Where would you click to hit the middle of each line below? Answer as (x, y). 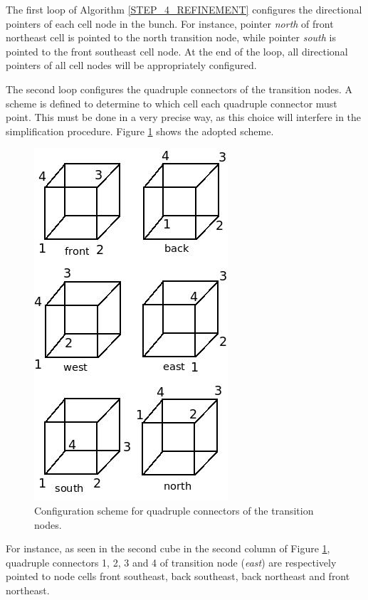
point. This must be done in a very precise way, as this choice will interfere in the (184, 117)
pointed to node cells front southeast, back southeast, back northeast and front (178, 576)
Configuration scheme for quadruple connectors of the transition (174, 510)
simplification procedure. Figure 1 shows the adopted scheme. (140, 131)
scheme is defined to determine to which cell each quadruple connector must (172, 103)
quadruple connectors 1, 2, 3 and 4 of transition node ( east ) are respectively (171, 562)
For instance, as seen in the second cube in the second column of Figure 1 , (168, 548)
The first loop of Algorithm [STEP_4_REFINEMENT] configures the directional (184, 9)
